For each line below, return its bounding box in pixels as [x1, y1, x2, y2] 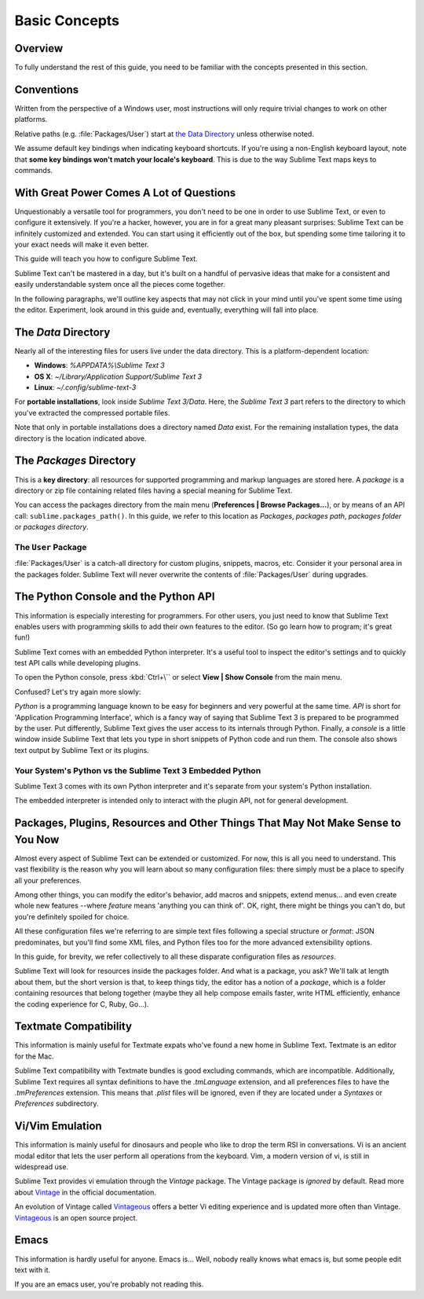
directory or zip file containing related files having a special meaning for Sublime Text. [14, 486, 293, 495]
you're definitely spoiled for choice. [14, 912, 130, 921]
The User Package [14, 541, 87, 552]
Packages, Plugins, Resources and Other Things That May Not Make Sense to [14, 816, 401, 830]
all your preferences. [14, 875, 82, 885]
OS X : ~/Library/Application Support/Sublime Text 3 [34, 372, 203, 381]
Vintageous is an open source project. [14, 1213, 138, 1222]
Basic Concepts [14, 12, 120, 29]
